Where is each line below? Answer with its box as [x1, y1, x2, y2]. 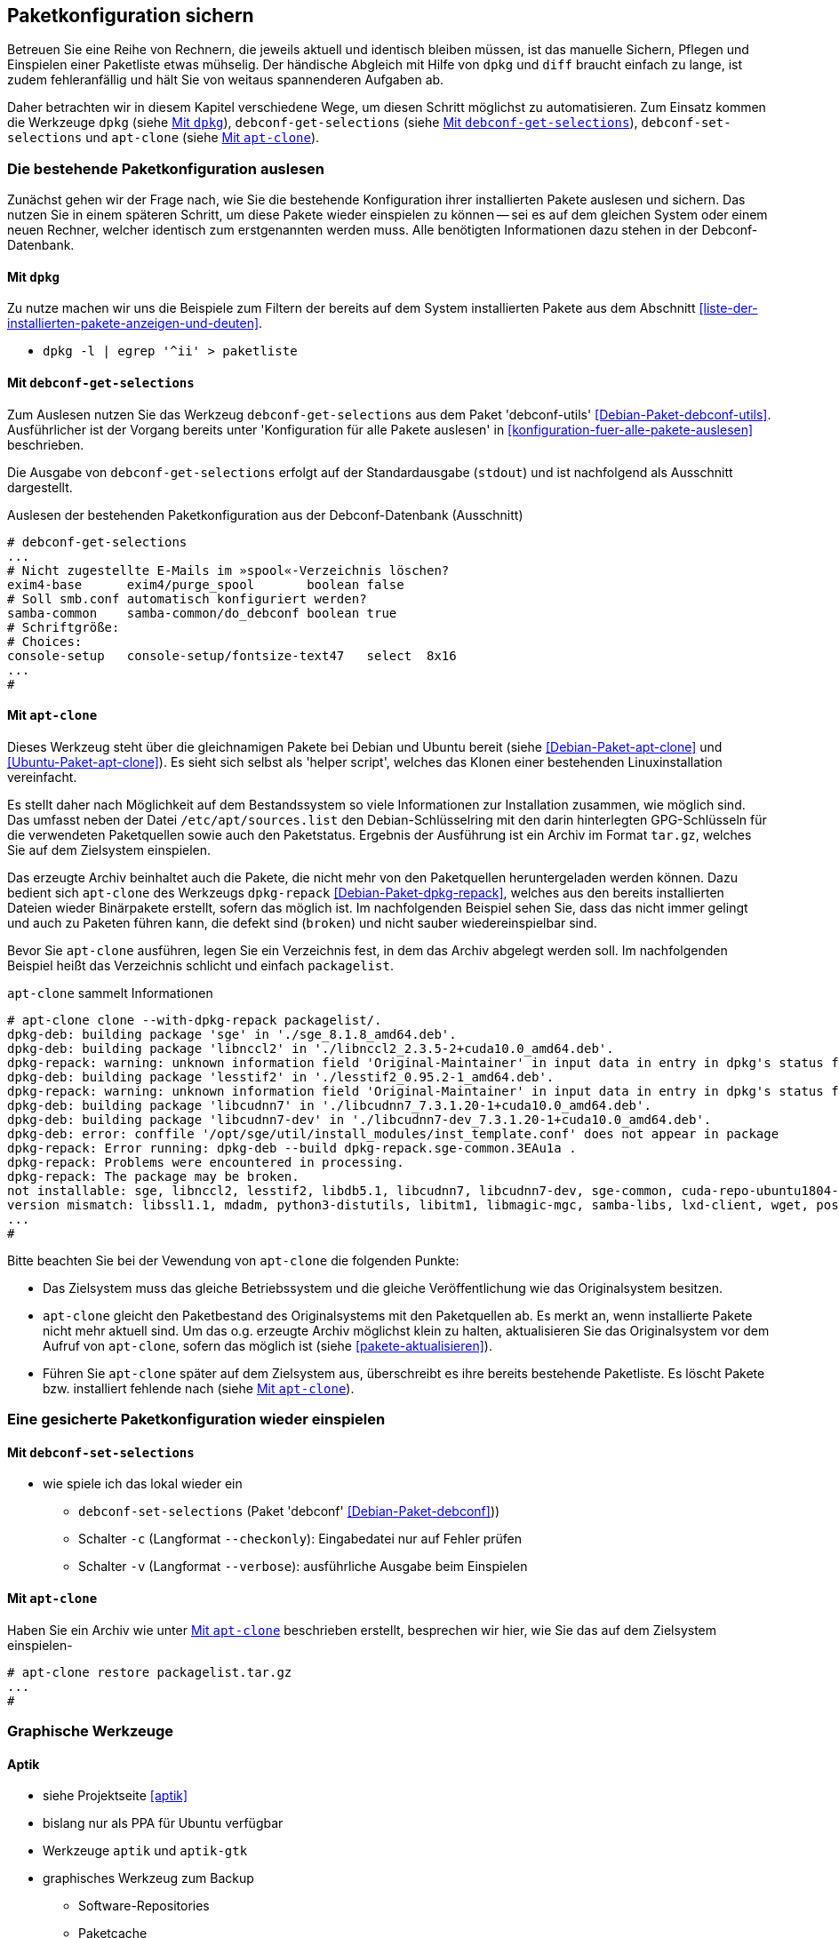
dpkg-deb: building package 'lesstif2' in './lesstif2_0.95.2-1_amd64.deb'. [7, 1069, 555, 1084]
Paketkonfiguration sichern [7, 4, 254, 27]
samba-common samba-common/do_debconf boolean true [7, 605, 397, 620]
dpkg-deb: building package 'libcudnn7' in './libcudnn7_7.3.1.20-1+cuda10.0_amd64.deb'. [7, 1097, 651, 1113]
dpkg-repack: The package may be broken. [7, 1168, 300, 1184]
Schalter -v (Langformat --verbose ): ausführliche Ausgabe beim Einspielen [78, 1559, 528, 1575]
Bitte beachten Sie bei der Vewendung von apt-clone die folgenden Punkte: [7, 1252, 459, 1268]
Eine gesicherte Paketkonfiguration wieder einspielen [7, 1410, 386, 1429]
